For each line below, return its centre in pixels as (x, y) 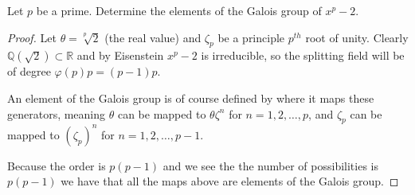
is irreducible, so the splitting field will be (303, 55)
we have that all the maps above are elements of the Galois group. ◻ (230, 181)
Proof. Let (32, 37)
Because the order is (57, 165)
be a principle (251, 37)
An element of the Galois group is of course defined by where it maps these (191, 97)
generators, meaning (57, 113)
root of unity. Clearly (357, 37)
